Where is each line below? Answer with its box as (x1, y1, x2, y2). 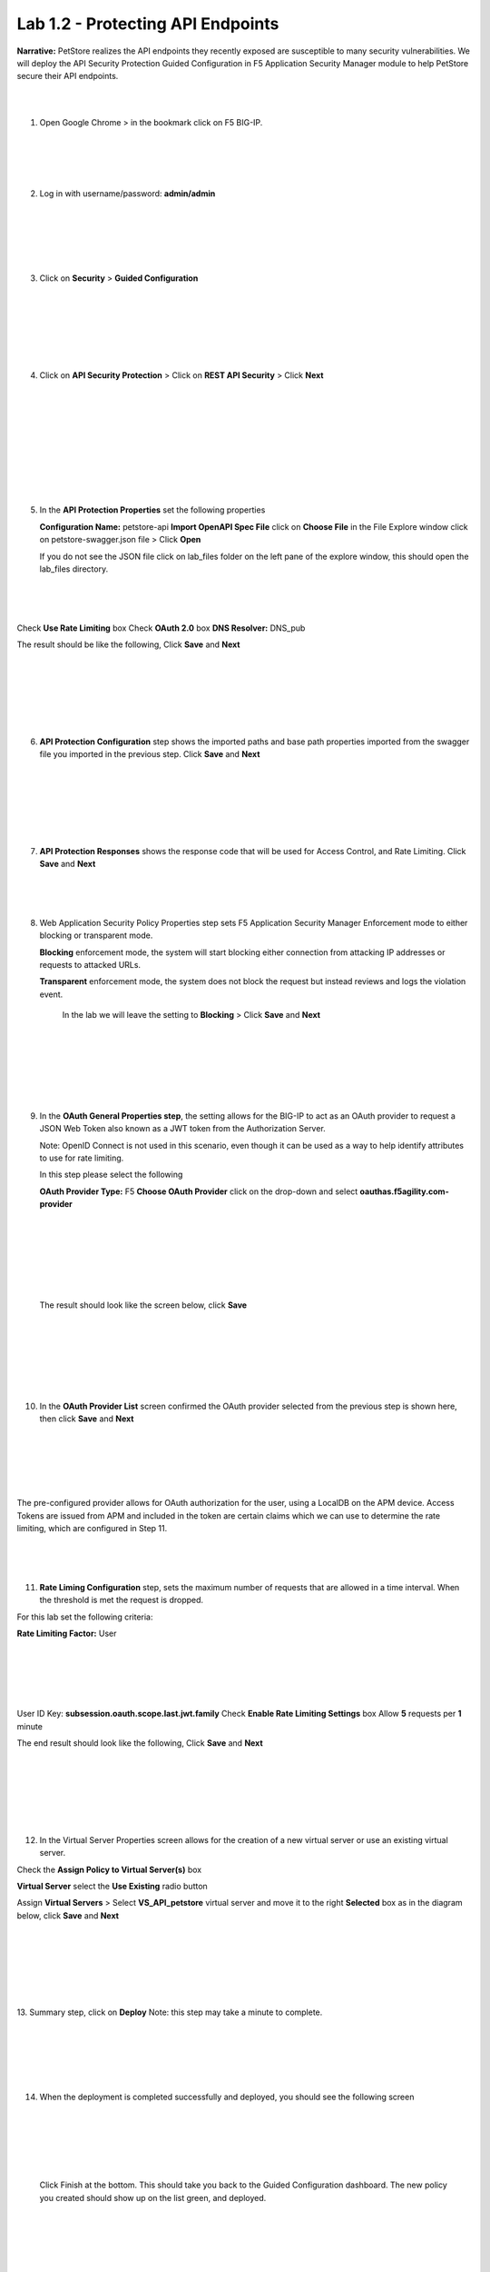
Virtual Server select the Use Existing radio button (16, 1880, 208, 1891)
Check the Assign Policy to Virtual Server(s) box (16, 1864, 202, 1875)
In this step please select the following (39, 1169, 183, 1181)
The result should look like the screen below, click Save (39, 1300, 248, 1310)
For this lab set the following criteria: (16, 1611, 153, 1622)
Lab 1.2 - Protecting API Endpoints (16, 14, 279, 34)
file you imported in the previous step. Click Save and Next (39, 749, 260, 760)
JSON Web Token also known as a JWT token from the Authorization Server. (39, 1123, 326, 1134)
